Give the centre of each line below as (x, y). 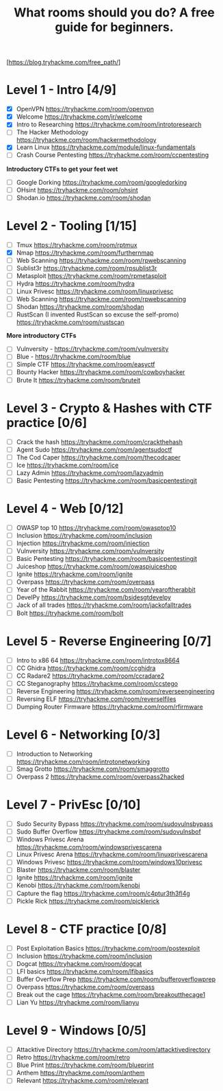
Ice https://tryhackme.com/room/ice (67, 465)
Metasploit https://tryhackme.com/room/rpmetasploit (91, 275)
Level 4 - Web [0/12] (65, 509)
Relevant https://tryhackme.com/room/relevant (82, 1081)
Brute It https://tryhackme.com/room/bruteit (78, 380)
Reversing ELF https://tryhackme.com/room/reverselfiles (96, 699)
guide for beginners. (114, 27)
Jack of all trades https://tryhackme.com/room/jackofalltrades (104, 605)
